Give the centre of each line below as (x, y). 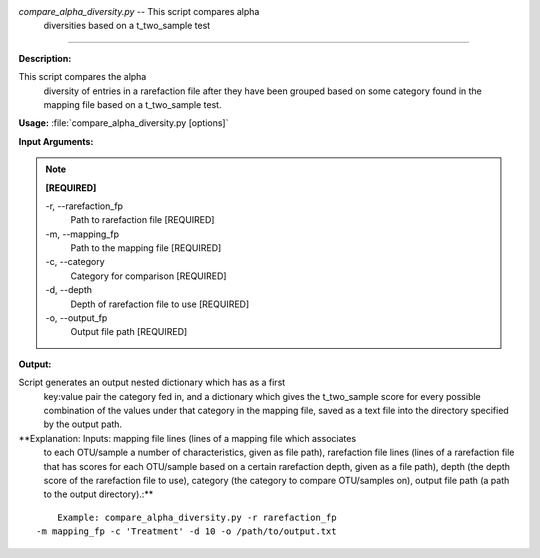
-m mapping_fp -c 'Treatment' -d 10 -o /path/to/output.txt (186, 531)
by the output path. (83, 424)
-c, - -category (75, 262)
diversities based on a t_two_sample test (127, 26)
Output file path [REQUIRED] (129, 332)
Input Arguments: (56, 141)
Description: (45, 58)
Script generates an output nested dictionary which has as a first (152, 382)
